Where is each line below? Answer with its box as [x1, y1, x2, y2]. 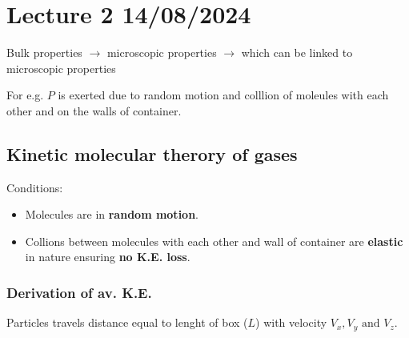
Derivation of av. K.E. [6, 283, 152, 302]
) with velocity [255, 314, 327, 331]
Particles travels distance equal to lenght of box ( [6, 314, 248, 331]
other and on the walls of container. [6, 102, 182, 119]
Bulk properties [6, 44, 82, 61]
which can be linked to [241, 44, 353, 61]
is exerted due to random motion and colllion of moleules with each [58, 87, 389, 103]
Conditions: [6, 179, 63, 195]
